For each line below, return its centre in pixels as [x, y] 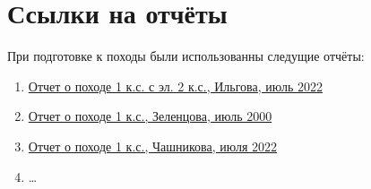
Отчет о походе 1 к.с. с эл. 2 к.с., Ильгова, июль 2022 [175, 86]
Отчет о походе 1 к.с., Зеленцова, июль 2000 [150, 116]
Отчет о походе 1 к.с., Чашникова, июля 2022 [152, 146]
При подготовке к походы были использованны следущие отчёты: [186, 56]
